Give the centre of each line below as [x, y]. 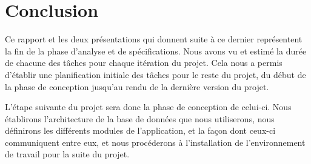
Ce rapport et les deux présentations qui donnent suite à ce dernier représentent [154, 39]
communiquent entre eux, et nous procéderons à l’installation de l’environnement [155, 142]
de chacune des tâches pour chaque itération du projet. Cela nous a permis [144, 63]
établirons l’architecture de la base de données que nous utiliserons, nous [140, 118]
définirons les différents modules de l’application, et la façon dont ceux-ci [140, 130]
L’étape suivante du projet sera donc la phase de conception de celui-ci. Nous [148, 107]
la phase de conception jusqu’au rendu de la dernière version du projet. [137, 86]
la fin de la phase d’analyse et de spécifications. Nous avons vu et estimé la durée [156, 51]
